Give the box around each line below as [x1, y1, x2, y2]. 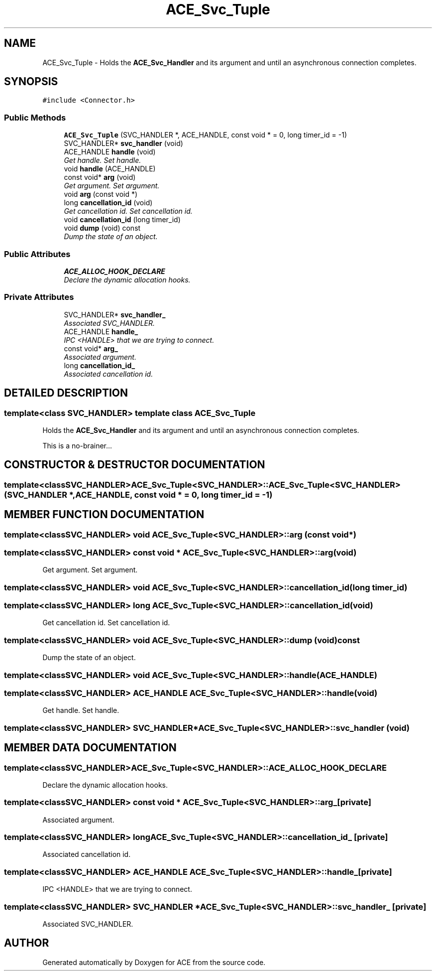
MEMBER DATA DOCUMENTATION [4, 741, 177, 754]
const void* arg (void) [64, 173, 136, 182]
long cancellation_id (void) [64, 198, 153, 207]
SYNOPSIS [4, 75, 58, 88]
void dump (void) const [64, 224, 141, 233]
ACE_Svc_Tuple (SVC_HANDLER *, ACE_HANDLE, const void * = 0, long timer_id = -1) [64, 131, 347, 139]
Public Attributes [4, 249, 71, 259]
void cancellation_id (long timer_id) [64, 215, 181, 224]
